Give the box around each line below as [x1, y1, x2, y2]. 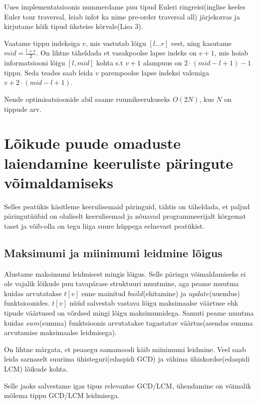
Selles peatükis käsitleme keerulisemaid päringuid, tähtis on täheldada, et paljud [4, 201, 250, 211]
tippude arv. [4, 103, 42, 114]
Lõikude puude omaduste [4, 133, 181, 153]
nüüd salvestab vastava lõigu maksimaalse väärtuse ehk [69, 298, 239, 308]
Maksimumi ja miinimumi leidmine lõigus [4, 245, 223, 260]
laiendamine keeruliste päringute [4, 152, 234, 173]
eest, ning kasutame [171, 37, 232, 48]
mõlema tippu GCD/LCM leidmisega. [4, 390, 120, 401]
